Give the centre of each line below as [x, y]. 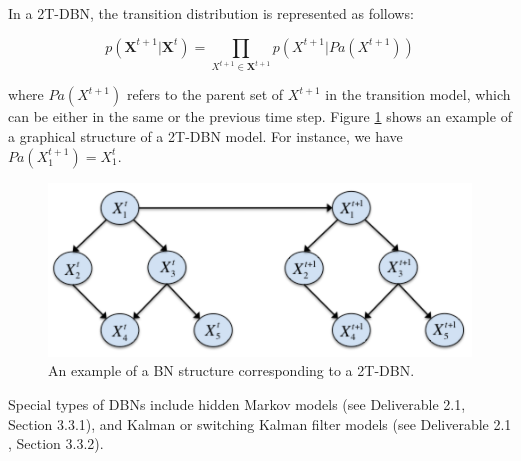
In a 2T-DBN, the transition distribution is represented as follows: [211, 13]
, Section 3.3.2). [56, 443]
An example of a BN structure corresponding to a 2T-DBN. [231, 370]
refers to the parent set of [205, 94]
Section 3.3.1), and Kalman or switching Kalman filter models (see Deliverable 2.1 [260, 423]
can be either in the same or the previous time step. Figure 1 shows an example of [260, 116]
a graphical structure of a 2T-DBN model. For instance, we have [205, 136]
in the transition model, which [418, 94]
